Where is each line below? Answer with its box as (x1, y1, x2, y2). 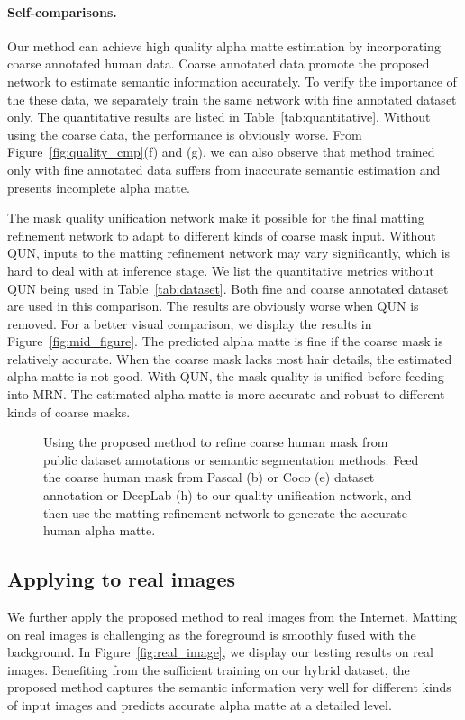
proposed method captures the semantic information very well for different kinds (7, 678, 451, 697)
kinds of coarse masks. (7, 402, 131, 421)
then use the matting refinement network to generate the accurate (43, 503, 407, 522)
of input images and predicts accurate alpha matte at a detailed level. (7, 696, 392, 714)
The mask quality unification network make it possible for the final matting (7, 208, 424, 227)
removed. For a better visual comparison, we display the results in (7, 314, 372, 333)
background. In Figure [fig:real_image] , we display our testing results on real (7, 643, 433, 661)
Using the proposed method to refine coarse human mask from (43, 433, 388, 451)
